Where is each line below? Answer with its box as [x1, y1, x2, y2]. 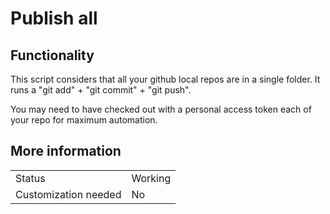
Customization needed [15, 187, 122, 201]
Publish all [10, 7, 98, 30]
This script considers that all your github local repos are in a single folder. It [10, 73, 321, 85]
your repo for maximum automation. [10, 114, 158, 126]
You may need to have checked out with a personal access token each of [10, 103, 312, 115]
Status [15, 171, 46, 185]
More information [10, 143, 122, 160]
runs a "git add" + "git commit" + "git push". [10, 84, 192, 96]
